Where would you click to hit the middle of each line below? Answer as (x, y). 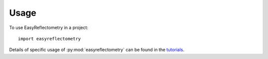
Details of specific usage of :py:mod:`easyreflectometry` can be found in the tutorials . (97, 50)
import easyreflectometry (50, 39)
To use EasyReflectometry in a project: (49, 28)
